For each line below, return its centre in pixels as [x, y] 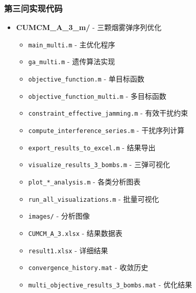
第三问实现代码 [33, 8]
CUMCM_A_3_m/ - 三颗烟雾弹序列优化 [89, 27]
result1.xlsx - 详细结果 [68, 250]
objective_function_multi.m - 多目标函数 [97, 96]
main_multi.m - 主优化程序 [72, 44]
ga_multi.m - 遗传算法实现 [72, 61]
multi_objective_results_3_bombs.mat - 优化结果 [110, 284]
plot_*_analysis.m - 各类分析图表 [84, 182]
